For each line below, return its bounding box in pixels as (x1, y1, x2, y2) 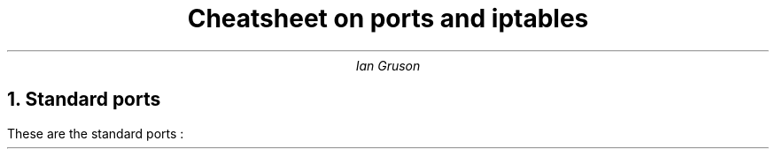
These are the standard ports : (7, 125, 184, 141)
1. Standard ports (7, 88, 161, 111)
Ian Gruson (355, 57, 421, 73)
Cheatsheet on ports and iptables (187, 4, 589, 33)
